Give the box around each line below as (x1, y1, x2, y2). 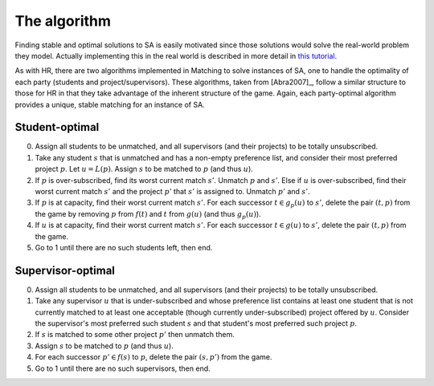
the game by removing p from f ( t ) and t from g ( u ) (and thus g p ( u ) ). (35, 209, 261, 221)
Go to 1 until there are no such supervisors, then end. (35, 364, 211, 373)
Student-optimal (14, 120, 100, 134)
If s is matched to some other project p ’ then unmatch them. (35, 330, 235, 339)
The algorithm (14, 12, 112, 30)
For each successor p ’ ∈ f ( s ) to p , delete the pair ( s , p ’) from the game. (35, 352, 272, 362)
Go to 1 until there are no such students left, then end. (35, 242, 213, 252)
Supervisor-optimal (14, 263, 116, 277)
